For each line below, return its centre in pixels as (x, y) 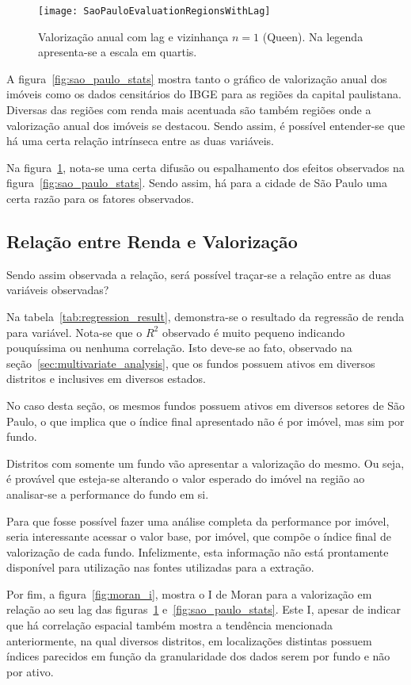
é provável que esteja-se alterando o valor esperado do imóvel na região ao (186, 478)
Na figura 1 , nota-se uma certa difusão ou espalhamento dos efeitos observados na (205, 167)
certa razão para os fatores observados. (100, 198)
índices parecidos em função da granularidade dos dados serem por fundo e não (198, 656)
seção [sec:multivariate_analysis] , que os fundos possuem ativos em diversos (191, 363)
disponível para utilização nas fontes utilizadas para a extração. (160, 567)
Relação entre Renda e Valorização (152, 241)
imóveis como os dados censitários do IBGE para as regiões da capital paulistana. (204, 94)
